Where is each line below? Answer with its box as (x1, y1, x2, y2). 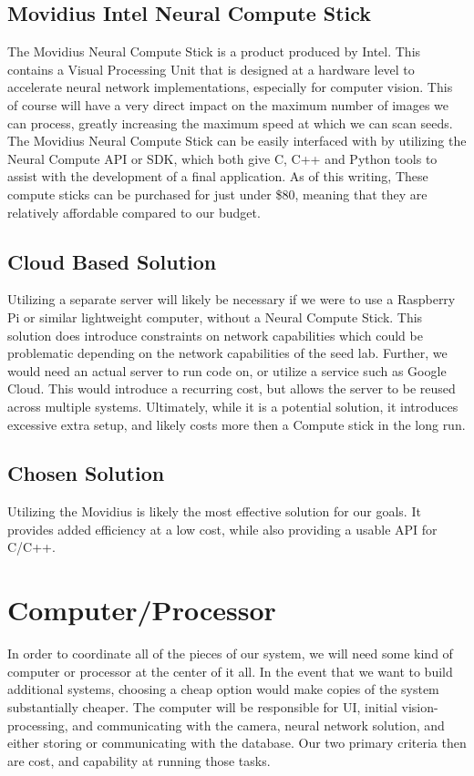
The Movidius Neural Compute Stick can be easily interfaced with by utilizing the (7, 131, 467, 150)
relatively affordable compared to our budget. (7, 202, 261, 221)
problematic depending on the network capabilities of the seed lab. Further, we (7, 343, 448, 362)
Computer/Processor (7, 591, 276, 628)
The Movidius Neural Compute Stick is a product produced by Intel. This (7, 42, 421, 61)
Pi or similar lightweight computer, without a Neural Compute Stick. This (7, 307, 423, 326)
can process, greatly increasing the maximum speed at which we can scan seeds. (7, 113, 453, 132)
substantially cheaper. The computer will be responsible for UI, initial (7, 697, 397, 716)
